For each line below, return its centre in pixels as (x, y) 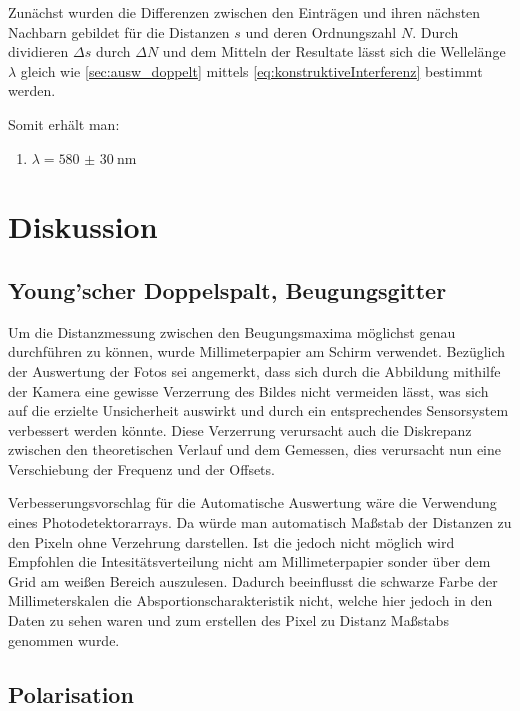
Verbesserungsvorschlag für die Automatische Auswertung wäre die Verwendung (252, 502)
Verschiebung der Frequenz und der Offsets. (141, 468)
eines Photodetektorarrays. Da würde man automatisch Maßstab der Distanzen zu (260, 522)
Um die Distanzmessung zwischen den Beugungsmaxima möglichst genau (232, 331)
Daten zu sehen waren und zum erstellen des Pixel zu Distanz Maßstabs (228, 620)
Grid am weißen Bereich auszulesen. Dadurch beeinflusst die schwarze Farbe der (253, 580)
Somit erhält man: (64, 123)
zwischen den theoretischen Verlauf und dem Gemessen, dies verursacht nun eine (255, 449)
